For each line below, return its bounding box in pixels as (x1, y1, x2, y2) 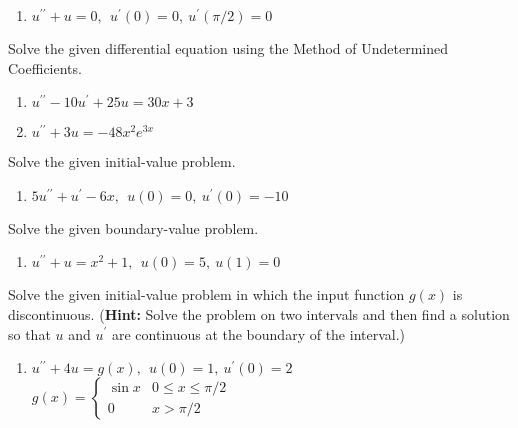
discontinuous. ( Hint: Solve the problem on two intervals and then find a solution (8, 303, 510, 324)
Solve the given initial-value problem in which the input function (8, 284, 405, 305)
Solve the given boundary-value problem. (8, 217, 259, 238)
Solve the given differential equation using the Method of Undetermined (8, 38, 449, 58)
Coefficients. (8, 57, 82, 78)
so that (8, 323, 51, 344)
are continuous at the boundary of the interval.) (111, 323, 406, 344)
